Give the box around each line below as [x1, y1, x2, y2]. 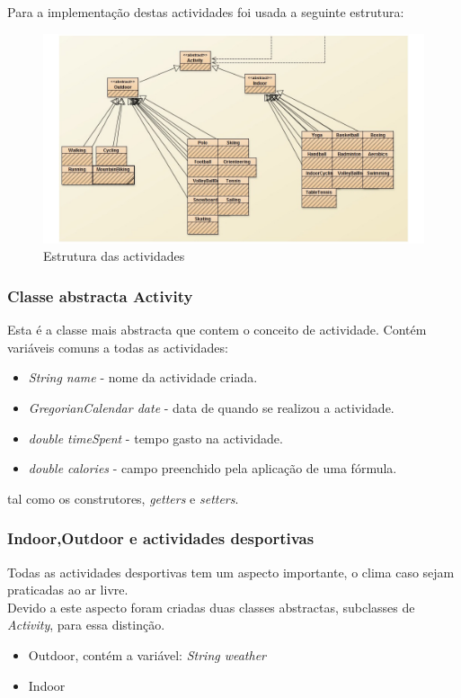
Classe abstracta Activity [7, 284, 193, 307]
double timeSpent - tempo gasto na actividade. [28, 428, 283, 447]
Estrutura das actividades [43, 246, 185, 265]
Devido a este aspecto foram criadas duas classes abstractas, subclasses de [7, 597, 415, 616]
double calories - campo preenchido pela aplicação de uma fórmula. [28, 459, 397, 478]
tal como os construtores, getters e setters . [7, 488, 239, 507]
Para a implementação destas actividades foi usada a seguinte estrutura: [7, 3, 404, 21]
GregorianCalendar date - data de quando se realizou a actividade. [28, 398, 395, 416]
